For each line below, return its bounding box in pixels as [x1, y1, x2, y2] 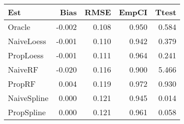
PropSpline [8, 106, 46, 118]
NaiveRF [8, 64, 38, 75]
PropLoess [8, 50, 44, 61]
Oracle [8, 21, 31, 32]
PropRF [8, 78, 36, 89]
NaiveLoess [8, 35, 46, 47]
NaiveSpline [8, 92, 49, 103]
